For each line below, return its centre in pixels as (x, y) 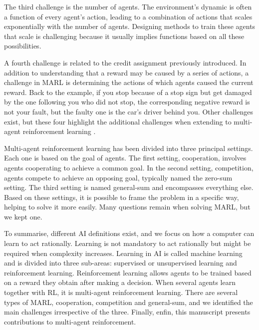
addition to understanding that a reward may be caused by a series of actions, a (127, 72)
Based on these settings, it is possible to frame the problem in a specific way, (122, 197)
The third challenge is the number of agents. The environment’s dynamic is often (128, 6)
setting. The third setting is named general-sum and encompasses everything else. (129, 187)
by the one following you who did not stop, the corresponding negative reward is (127, 102)
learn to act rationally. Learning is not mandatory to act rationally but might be (128, 243)
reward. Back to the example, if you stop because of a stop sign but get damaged (128, 92)
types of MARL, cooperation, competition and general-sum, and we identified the (129, 302)
